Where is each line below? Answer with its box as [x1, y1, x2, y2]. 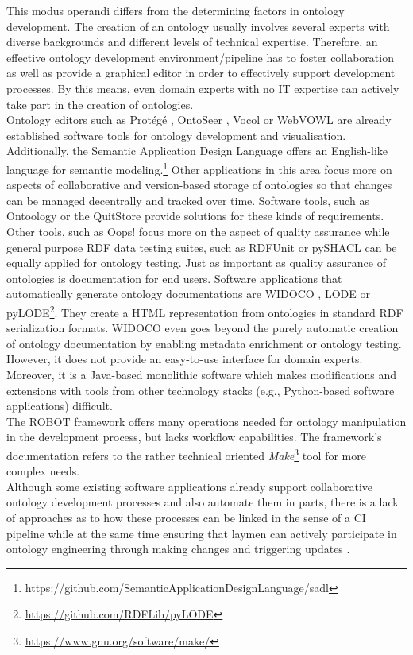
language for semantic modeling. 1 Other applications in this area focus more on [6, 158, 392, 177]
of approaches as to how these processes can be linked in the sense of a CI [6, 509, 366, 525]
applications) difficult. [6, 397, 113, 414]
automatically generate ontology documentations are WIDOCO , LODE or [6, 285, 370, 302]
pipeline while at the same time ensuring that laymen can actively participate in [6, 525, 397, 541]
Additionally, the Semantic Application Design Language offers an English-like [6, 142, 388, 159]
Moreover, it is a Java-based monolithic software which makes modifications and [6, 366, 397, 382]
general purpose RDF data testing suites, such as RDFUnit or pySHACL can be [6, 238, 397, 255]
